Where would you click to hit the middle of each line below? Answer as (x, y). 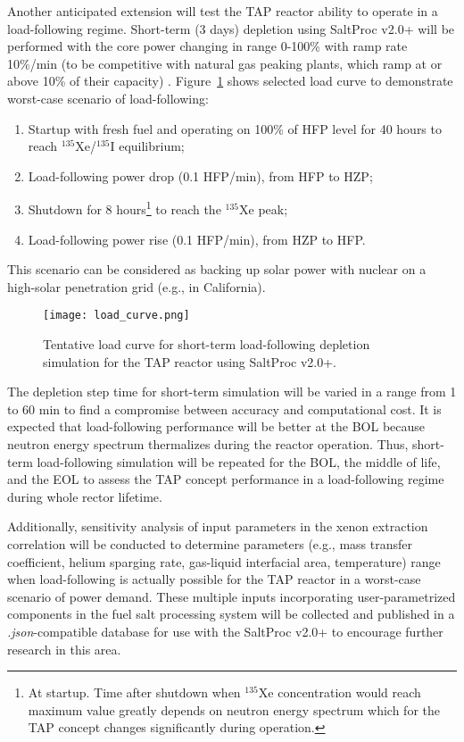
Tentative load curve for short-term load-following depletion (207, 344)
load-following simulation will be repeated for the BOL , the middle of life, (239, 461)
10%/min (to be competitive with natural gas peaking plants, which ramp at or (225, 63)
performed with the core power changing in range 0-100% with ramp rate (207, 46)
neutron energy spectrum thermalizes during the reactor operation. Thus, (208, 444)
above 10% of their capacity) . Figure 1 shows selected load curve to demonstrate (230, 81)
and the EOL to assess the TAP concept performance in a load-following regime (226, 479)
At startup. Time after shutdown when (134, 692)
